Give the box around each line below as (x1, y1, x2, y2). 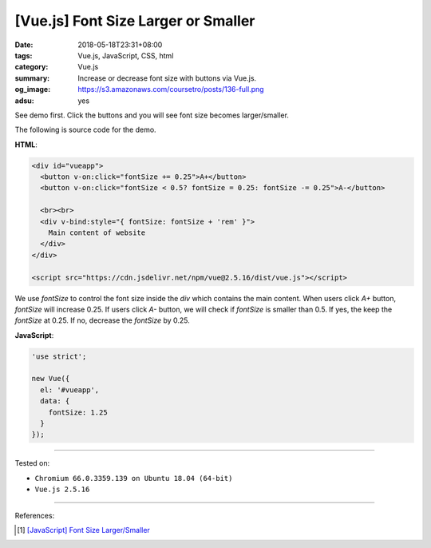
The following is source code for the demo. (14, 125, 156, 135)
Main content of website (48, 228, 146, 237)
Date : (14, 40, 34, 50)
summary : (14, 73, 50, 83)
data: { (40, 396, 70, 406)
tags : (14, 50, 33, 60)
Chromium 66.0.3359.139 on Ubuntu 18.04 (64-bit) (34, 474, 233, 482)
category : (14, 62, 49, 72)
